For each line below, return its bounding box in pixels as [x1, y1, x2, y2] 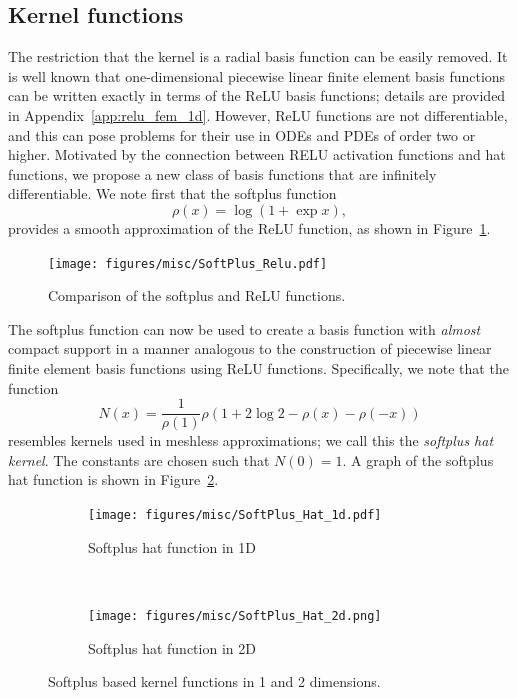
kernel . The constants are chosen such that [8, 449, 270, 470]
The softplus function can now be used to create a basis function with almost [8, 318, 481, 339]
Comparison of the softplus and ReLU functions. [48, 285, 346, 306]
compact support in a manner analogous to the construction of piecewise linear [8, 338, 492, 359]
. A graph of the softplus [342, 449, 494, 470]
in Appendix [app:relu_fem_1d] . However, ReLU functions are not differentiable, [8, 104, 508, 125]
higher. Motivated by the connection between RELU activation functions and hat [8, 144, 506, 165]
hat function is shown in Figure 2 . [8, 469, 219, 490]
